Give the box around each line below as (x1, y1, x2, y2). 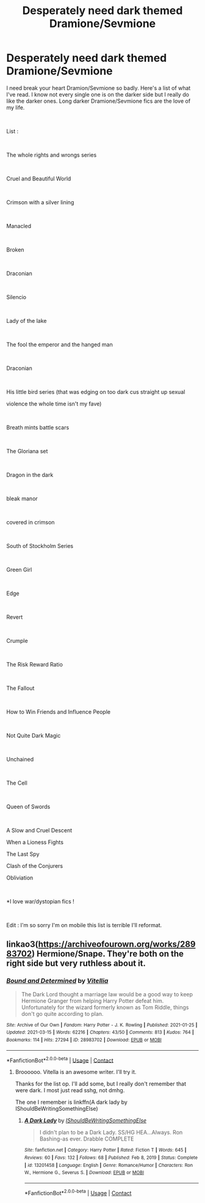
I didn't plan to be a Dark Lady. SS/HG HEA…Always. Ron (39, 1129, 183, 1136)
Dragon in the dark (6, 471, 54, 478)
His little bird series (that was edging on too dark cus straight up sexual (6, 388, 185, 395)
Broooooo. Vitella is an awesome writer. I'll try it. (15, 1068, 137, 1076)
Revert (6, 613, 23, 621)
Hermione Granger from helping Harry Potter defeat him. (21, 997, 164, 1004)
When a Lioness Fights (6, 838, 64, 846)
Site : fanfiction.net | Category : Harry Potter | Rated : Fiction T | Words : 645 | (24, 1147, 187, 1153)
